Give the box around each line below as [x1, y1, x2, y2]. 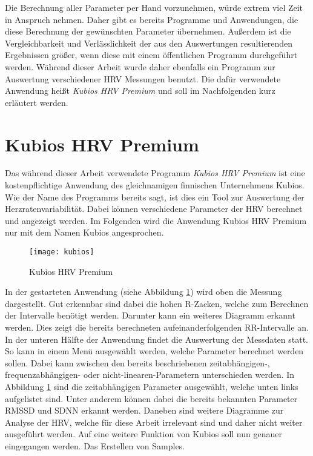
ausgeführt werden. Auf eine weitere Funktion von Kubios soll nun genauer [5, 428, 282, 440]
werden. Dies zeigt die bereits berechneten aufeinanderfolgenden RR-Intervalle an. [5, 321, 309, 334]
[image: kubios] [29, 248, 94, 257]
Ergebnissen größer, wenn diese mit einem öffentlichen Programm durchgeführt [5, 48, 298, 61]
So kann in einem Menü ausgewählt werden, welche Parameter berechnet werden [5, 345, 304, 357]
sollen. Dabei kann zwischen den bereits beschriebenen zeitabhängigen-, [5, 356, 270, 369]
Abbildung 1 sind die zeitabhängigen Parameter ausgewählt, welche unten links [5, 380, 298, 393]
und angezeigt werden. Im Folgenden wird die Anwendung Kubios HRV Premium [5, 214, 307, 226]
